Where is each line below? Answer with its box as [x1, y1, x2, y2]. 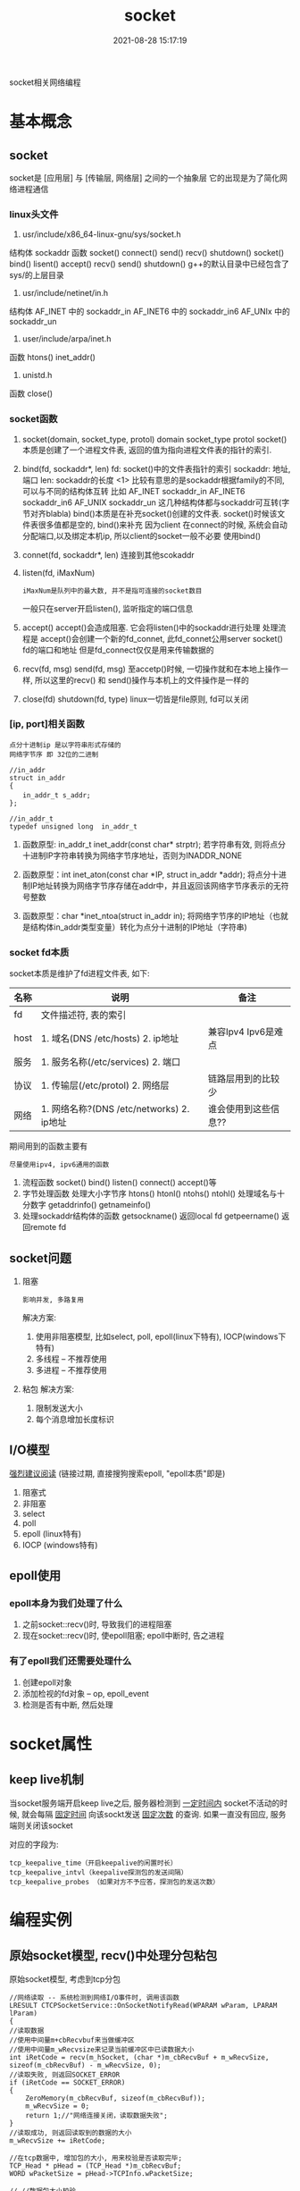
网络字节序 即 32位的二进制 [9, 750, 99, 759]
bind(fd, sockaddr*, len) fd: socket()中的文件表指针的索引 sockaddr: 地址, [21, 463, 291, 474]
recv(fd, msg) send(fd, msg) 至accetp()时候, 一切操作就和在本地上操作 [21, 663, 281, 674]
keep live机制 [9, 1772, 85, 1788]
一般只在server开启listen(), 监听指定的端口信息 [21, 603, 194, 613]
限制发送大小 [35, 1403, 83, 1413]
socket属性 [9, 1733, 92, 1754]
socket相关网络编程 [9, 77, 81, 88]
